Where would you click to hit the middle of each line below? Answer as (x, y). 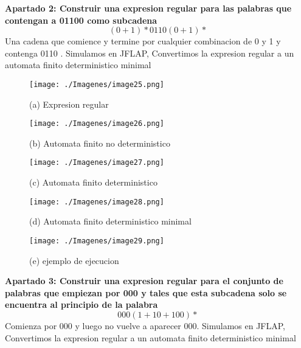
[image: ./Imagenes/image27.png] (97, 163)
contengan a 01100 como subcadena (81, 20)
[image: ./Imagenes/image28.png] (97, 202)
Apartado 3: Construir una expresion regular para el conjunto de (144, 281)
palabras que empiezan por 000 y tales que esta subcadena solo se (146, 292)
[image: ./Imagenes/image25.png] (97, 84)
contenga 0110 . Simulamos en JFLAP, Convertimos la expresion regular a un (150, 53)
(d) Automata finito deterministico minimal (110, 221)
